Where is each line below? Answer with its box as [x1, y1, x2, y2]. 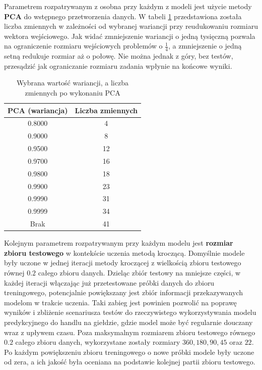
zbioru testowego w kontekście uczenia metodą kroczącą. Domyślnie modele [4, 247, 245, 258]
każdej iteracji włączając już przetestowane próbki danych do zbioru [4, 277, 215, 288]
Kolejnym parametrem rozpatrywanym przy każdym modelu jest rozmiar [4, 238, 233, 248]
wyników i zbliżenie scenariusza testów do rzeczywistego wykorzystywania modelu [4, 307, 256, 317]
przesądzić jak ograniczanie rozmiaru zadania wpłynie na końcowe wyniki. [4, 60, 232, 71]
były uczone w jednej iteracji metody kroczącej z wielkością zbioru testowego [4, 257, 241, 268]
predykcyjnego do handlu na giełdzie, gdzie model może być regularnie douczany [4, 317, 253, 328]
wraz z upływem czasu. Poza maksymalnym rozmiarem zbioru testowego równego [4, 327, 255, 337]
